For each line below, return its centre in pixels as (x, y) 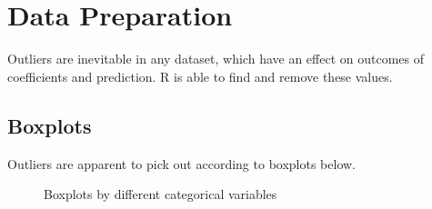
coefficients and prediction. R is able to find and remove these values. (200, 76)
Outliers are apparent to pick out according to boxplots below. (181, 163)
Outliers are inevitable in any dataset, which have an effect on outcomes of (216, 59)
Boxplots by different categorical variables (161, 194)
